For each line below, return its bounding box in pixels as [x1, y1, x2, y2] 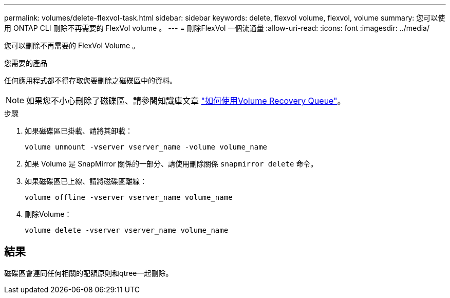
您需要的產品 [4, 59, 47, 67]
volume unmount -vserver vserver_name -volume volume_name [25, 143, 268, 151]
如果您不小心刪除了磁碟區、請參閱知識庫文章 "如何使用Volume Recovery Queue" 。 [26, 96, 346, 106]
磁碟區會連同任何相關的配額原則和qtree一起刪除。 [4, 268, 173, 277]
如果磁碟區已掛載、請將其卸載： [25, 126, 133, 135]
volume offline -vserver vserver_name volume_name [25, 193, 233, 201]
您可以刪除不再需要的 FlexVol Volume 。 [4, 41, 140, 50]
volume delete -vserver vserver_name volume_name [25, 226, 229, 234]
